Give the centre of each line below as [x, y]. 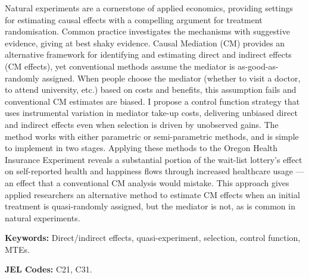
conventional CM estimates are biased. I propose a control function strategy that [152, 101]
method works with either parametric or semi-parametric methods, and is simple [152, 136]
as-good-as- [258, 66]
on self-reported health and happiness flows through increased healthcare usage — [154, 171]
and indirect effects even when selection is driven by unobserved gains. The [142, 124]
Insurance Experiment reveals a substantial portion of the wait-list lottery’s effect [154, 159]
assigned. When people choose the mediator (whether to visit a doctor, [171, 78]
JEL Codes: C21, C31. [49, 269]
